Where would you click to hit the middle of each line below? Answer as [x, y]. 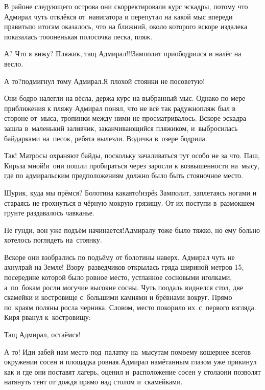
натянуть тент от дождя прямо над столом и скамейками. [93, 382]
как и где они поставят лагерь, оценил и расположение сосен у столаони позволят [132, 371]
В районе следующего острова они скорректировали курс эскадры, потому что [126, 6]
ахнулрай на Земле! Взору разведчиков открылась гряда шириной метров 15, [124, 267]
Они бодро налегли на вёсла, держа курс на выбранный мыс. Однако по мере [125, 98]
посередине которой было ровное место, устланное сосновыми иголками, [118, 277]
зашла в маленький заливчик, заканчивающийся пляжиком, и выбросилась [121, 128]
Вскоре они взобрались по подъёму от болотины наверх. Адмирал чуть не [119, 257]
